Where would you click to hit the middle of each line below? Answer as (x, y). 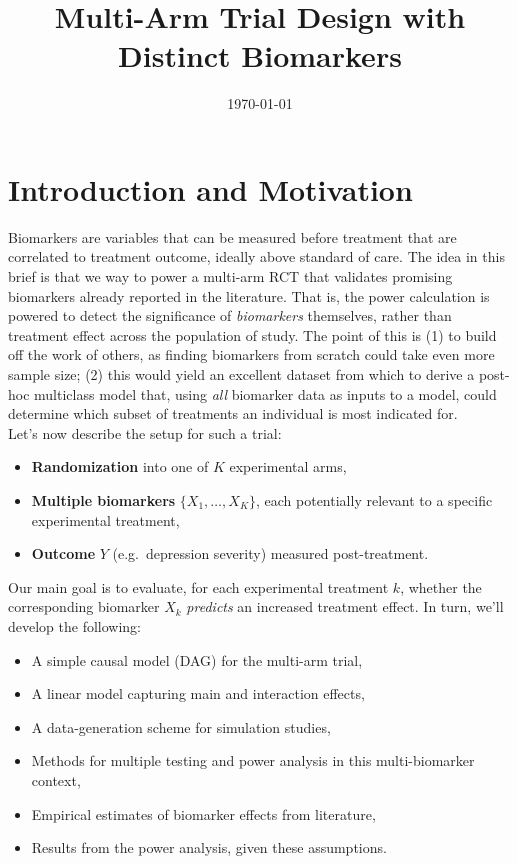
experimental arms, (288, 466)
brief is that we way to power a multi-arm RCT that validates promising (230, 276)
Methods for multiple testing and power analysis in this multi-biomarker (253, 760)
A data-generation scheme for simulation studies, (181, 726)
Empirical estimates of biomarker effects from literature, (203, 813)
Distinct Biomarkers (260, 55)
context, (56, 779)
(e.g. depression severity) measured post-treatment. (270, 553)
